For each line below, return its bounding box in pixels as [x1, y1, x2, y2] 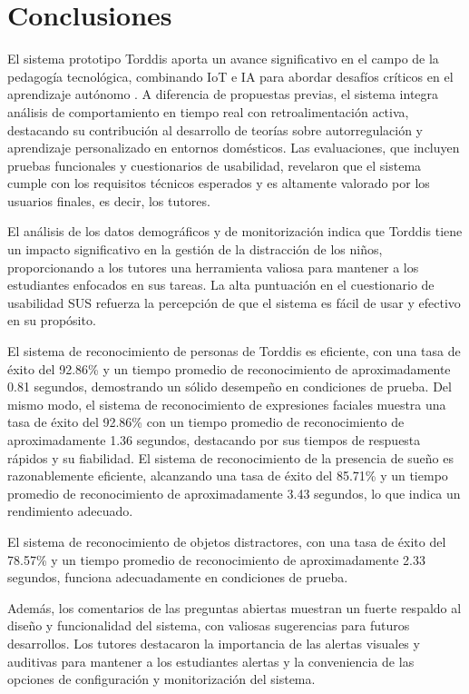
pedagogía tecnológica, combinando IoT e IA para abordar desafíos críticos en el [7, 66, 454, 85]
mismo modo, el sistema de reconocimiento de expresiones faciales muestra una [7, 394, 446, 413]
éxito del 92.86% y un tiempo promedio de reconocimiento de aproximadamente [7, 359, 451, 378]
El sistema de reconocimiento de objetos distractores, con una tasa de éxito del [7, 531, 446, 550]
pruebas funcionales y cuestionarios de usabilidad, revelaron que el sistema [7, 155, 422, 174]
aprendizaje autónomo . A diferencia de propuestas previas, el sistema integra [7, 84, 439, 104]
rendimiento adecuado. [7, 501, 133, 520]
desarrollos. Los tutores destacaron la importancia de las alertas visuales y [7, 633, 420, 652]
